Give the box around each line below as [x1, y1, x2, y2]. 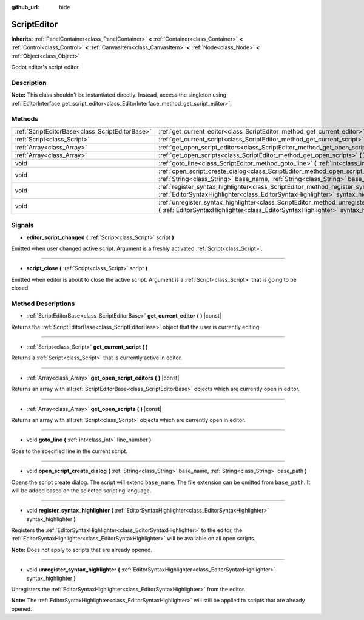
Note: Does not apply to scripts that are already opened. [11, 546, 153, 553]
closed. [11, 284, 30, 291]
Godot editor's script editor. [11, 64, 80, 71]
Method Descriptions [11, 299, 75, 308]
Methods [11, 115, 39, 123]
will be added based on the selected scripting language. [11, 486, 152, 494]
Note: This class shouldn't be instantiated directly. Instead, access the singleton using [11, 91, 227, 98]
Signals [11, 221, 34, 230]
